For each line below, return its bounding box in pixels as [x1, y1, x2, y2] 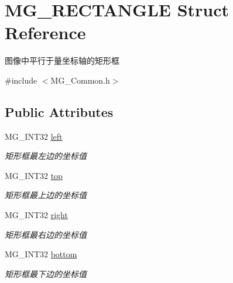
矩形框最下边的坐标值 [5, 267, 87, 279]
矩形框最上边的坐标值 [5, 189, 87, 201]
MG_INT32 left [5, 130, 63, 142]
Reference [5, 20, 86, 44]
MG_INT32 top [5, 169, 63, 181]
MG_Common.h [50, 74, 110, 86]
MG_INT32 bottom [5, 248, 77, 260]
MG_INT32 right [5, 209, 68, 221]
